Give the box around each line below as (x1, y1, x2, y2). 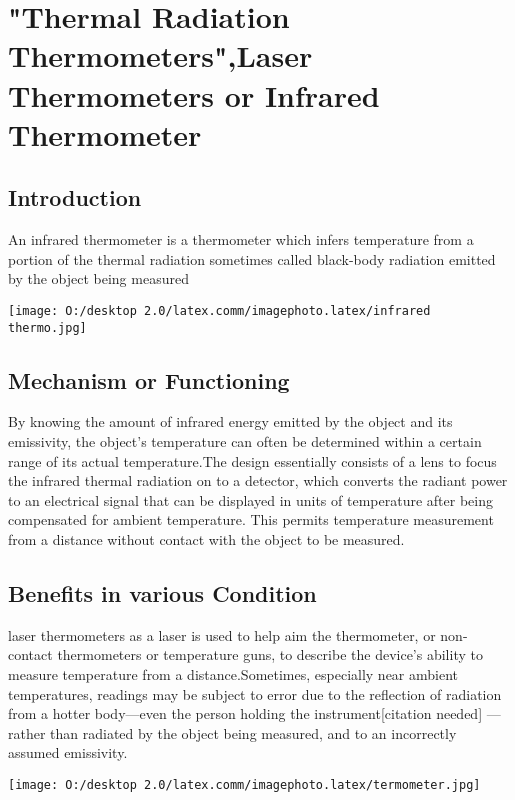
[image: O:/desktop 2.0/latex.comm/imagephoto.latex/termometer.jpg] (8, 777, 481, 792)
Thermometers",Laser (8, 35, 313, 76)
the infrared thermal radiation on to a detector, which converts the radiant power (8, 470, 508, 491)
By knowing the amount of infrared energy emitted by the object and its (8, 411, 453, 432)
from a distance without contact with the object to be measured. (8, 529, 405, 549)
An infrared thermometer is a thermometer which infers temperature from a (8, 229, 474, 250)
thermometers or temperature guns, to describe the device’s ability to (57, 644, 483, 665)
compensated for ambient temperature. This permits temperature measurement (8, 509, 494, 530)
